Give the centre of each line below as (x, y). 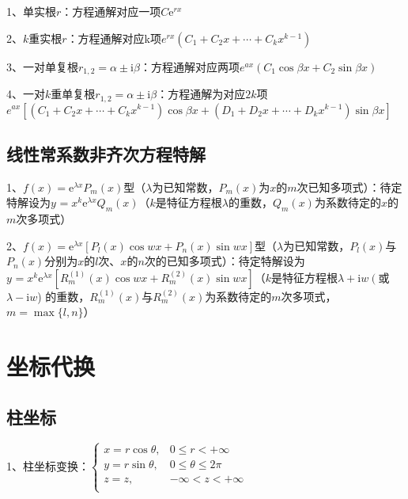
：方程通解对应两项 (189, 66)
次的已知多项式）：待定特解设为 (225, 261)
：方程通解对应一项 (111, 11)
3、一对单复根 (42, 66)
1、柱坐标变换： (48, 465)
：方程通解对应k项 (114, 38)
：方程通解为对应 (201, 94)
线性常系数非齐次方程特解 (106, 153)
